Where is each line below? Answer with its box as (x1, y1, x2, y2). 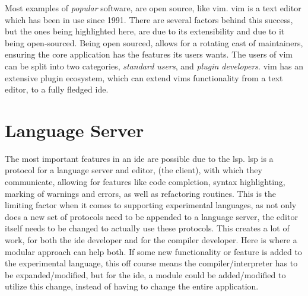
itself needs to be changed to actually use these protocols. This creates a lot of (5, 222, 290, 234)
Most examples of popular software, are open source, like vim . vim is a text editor (5, 2, 301, 14)
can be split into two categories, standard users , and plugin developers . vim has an (5, 59, 304, 72)
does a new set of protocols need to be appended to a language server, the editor (5, 210, 298, 222)
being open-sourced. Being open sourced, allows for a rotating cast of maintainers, (5, 36, 303, 49)
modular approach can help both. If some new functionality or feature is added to (5, 245, 302, 257)
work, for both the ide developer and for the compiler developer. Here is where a (5, 234, 297, 246)
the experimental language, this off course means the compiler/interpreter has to (5, 257, 298, 269)
